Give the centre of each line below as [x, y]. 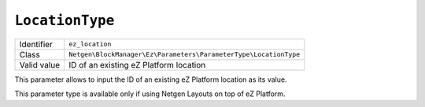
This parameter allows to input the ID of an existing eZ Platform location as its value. [151, 79]
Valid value [40, 65]
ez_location [90, 44]
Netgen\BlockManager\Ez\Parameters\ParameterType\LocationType [185, 55]
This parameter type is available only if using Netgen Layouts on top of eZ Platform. [150, 94]
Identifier [36, 44]
